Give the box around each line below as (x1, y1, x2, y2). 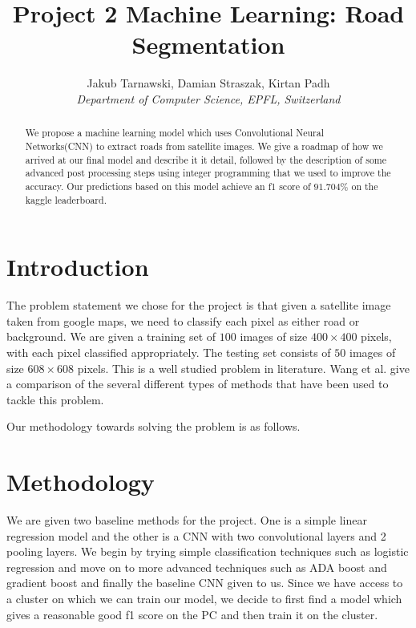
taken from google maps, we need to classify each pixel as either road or (6, 312, 360, 329)
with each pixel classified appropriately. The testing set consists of (6, 343, 331, 360)
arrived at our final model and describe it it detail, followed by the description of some (25, 152, 387, 166)
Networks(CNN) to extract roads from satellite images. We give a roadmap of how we (25, 139, 383, 152)
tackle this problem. (6, 391, 104, 407)
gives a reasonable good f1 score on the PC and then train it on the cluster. (6, 606, 378, 622)
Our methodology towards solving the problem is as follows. (6, 418, 301, 435)
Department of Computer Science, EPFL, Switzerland (76, 90, 341, 107)
